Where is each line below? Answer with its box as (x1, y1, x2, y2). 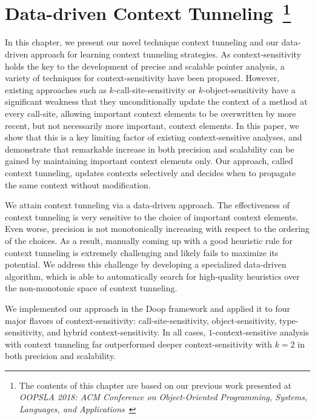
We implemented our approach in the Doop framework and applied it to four (5, 302, 290, 314)
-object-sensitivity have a (203, 83, 296, 96)
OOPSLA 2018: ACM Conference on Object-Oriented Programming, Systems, (19, 391, 308, 403)
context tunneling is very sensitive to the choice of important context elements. (5, 210, 299, 223)
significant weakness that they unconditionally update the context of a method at (5, 95, 308, 108)
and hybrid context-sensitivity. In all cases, (47, 326, 206, 338)
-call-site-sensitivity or (113, 83, 196, 96)
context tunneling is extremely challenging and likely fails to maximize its (5, 246, 279, 259)
